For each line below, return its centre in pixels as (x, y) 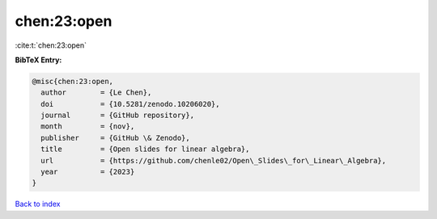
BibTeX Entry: (38, 60)
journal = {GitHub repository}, (117, 116)
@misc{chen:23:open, (72, 81)
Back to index (38, 204)
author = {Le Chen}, (96, 93)
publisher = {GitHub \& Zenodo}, (115, 138)
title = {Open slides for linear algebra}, (145, 149)
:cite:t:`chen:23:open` (51, 45)
